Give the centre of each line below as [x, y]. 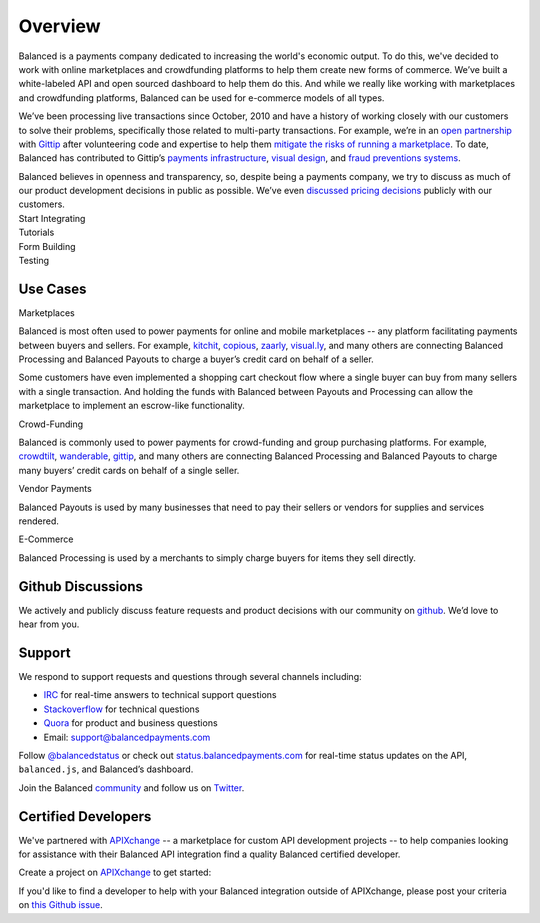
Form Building [47, 246]
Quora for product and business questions [131, 723]
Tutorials [36, 232]
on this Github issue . [61, 905]
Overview [59, 26]
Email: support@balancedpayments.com [127, 737]
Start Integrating [52, 218]
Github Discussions [81, 586]
